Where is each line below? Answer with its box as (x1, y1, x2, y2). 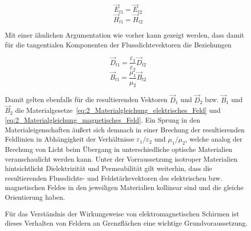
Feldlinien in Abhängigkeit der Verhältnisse (5, 134, 135, 144)
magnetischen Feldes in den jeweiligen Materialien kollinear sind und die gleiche (5, 182, 244, 192)
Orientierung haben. (5, 192, 66, 202)
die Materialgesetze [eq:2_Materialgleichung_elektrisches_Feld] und (15, 105, 221, 115)
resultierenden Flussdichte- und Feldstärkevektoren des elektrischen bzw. (5, 172, 223, 183)
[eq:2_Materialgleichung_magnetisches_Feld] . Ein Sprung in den (5, 115, 200, 125)
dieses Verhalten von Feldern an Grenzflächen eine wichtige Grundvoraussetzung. (5, 218, 248, 228)
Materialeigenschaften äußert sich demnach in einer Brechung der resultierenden (5, 124, 245, 134)
